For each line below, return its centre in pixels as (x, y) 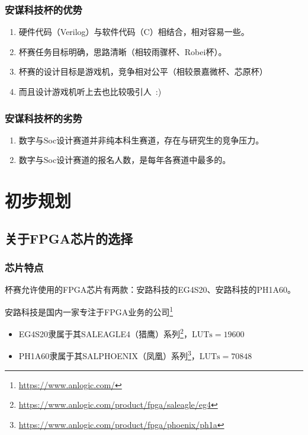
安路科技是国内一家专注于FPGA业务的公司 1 (89, 311)
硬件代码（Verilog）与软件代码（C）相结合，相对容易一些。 (134, 32)
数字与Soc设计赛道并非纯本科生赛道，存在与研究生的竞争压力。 (141, 140)
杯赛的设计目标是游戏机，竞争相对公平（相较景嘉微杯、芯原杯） (143, 71)
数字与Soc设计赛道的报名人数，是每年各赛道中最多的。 (125, 160)
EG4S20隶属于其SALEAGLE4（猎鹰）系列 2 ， (105, 333)
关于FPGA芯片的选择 (69, 238)
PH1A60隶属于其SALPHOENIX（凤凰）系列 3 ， (109, 355)
